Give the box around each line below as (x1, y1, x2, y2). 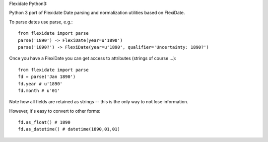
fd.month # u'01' (18, 87, 60, 93)
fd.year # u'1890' (18, 81, 63, 86)
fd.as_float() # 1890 (18, 120, 70, 125)
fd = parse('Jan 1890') (18, 74, 76, 79)
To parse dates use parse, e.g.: (9, 19, 73, 25)
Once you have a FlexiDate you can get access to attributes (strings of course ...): (9, 55, 176, 62)
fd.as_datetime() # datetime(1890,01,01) (18, 127, 120, 132)
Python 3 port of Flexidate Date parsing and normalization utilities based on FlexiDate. (9, 10, 185, 16)
